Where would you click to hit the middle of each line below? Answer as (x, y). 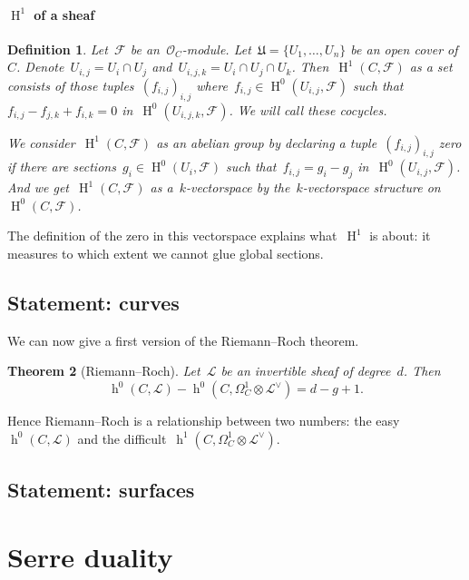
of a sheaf (64, 14)
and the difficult (122, 438)
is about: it (400, 236)
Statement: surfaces (101, 489)
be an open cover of (404, 49)
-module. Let (216, 49)
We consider (41, 142)
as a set (431, 67)
